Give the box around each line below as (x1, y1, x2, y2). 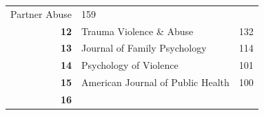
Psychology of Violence (81, 58, 179, 72)
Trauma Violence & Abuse (81, 23, 194, 38)
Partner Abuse (10, 6, 72, 21)
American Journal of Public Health (81, 75, 230, 90)
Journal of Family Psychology (81, 41, 207, 55)
